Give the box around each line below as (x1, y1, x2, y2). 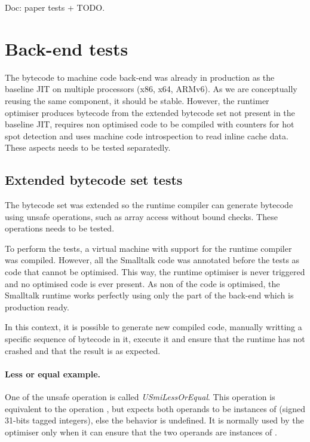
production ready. (5, 300, 69, 313)
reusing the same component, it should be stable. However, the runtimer (5, 94, 269, 106)
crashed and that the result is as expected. (5, 344, 161, 356)
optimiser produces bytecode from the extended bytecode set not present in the (5, 106, 295, 118)
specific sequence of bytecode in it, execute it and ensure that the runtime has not (5, 333, 305, 345)
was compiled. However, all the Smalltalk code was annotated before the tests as (5, 254, 300, 266)
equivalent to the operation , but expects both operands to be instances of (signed (5, 402, 305, 414)
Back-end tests (5, 36, 128, 60)
